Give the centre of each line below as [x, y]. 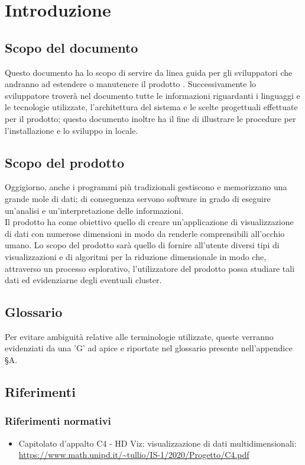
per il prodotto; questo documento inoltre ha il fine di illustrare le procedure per [150, 118]
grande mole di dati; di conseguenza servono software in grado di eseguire [138, 198]
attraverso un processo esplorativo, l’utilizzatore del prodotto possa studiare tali [150, 268]
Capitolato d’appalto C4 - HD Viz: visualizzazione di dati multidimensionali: [158, 443]
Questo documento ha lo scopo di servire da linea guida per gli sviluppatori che [149, 72]
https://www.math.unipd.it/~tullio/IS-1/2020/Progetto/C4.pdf [134, 455]
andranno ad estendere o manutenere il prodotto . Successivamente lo [131, 84]
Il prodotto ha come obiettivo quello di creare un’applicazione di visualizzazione [149, 222]
